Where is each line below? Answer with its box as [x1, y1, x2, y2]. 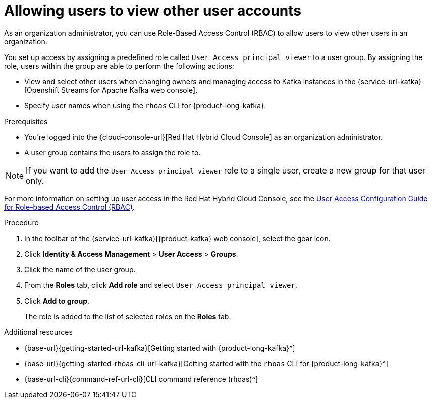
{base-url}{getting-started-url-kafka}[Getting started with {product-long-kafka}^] [24, 343, 295, 352]
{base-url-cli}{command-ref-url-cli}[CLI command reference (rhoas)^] [24, 374, 258, 383]
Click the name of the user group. [24, 265, 136, 274]
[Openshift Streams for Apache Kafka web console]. [24, 85, 198, 94]
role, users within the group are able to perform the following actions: [4, 61, 234, 70]
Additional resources [4, 327, 73, 336]
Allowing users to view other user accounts [4, 2, 301, 19]
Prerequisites [4, 117, 48, 126]
